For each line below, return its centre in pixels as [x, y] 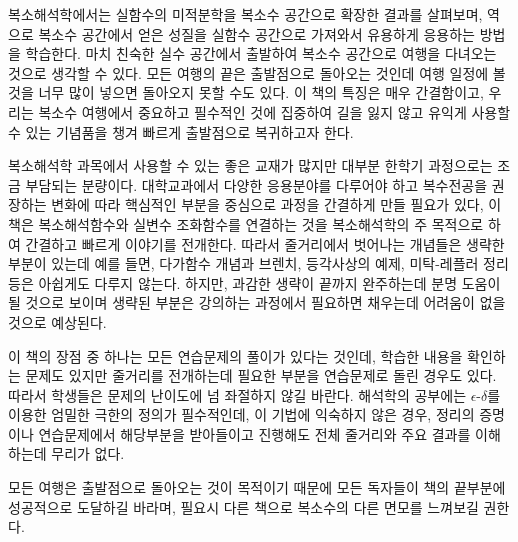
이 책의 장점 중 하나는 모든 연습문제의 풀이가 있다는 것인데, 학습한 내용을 [235, 355]
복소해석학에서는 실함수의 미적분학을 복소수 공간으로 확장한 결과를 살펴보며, [245, 14]
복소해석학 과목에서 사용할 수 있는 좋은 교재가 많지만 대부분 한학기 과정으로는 [250, 165]
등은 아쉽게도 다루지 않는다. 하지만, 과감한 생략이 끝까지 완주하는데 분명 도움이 [254, 282]
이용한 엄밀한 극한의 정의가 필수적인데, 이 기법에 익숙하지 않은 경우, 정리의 [241, 414]
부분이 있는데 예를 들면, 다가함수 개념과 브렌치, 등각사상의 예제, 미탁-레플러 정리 [258, 263]
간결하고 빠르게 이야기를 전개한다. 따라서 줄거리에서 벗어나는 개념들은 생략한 [265, 243]
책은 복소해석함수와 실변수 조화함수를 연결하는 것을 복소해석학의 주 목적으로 [246, 223]
